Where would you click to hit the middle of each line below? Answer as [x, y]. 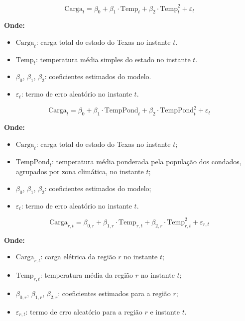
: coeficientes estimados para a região [114, 293]
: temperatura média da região [87, 275]
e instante [165, 311]
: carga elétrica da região [78, 257]
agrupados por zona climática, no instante [80, 171]
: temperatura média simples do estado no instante [113, 59]
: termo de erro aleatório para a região [84, 311]
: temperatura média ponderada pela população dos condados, [147, 161]
